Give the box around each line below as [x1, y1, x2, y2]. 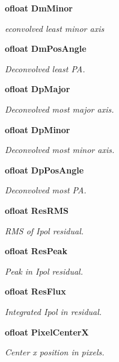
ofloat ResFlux [5, 285, 66, 298]
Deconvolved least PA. [5, 62, 85, 75]
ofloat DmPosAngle [5, 42, 87, 55]
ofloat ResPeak [5, 245, 67, 257]
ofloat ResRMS [5, 204, 69, 216]
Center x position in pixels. [5, 346, 105, 358]
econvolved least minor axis [5, 22, 105, 34]
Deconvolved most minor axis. [5, 143, 115, 156]
